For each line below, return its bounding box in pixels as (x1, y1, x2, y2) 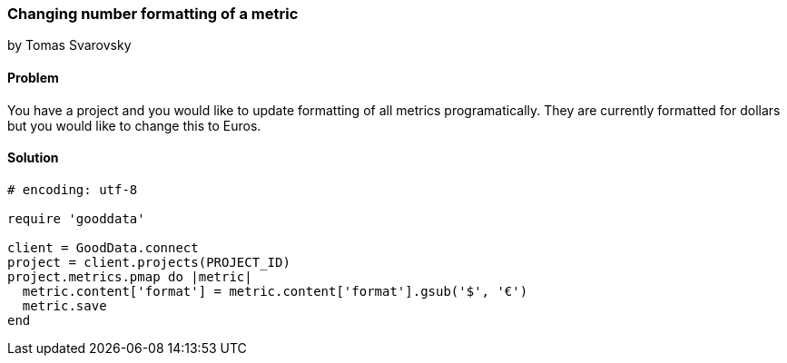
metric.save (22, 298, 107, 313)
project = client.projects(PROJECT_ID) (7, 254, 290, 270)
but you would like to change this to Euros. (7, 117, 261, 133)
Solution (7, 150, 59, 166)
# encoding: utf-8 (7, 181, 138, 197)
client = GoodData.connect (7, 240, 199, 255)
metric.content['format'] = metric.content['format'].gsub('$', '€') (22, 283, 528, 299)
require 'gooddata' (7, 211, 145, 226)
